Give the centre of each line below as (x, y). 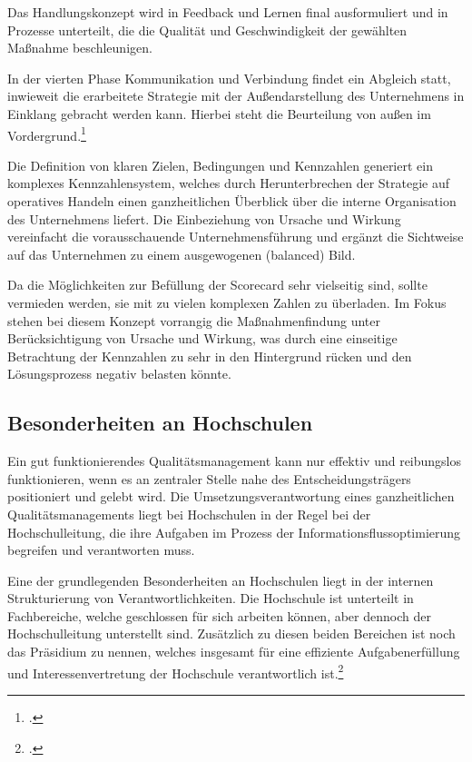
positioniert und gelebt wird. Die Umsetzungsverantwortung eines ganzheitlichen (231, 496)
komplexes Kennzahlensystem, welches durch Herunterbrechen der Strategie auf (229, 183)
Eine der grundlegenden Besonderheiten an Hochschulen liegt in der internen (221, 580)
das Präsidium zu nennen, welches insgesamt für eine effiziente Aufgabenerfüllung (234, 652)
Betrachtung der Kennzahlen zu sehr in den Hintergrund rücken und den (210, 356)
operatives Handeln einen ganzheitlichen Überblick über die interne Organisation (232, 201)
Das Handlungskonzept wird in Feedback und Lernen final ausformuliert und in (228, 12)
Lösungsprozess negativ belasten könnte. (119, 374)
